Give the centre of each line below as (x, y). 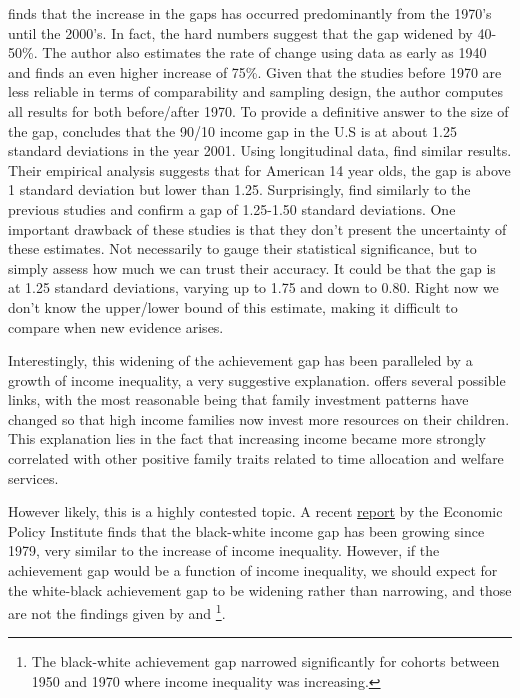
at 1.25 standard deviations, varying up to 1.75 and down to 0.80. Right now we (253, 287)
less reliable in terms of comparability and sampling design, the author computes (255, 91)
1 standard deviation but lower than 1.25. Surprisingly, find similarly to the (239, 189)
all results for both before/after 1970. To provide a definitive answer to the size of (258, 110)
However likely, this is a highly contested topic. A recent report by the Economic (255, 511)
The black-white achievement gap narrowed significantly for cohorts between (265, 661)
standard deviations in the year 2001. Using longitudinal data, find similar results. (260, 150)
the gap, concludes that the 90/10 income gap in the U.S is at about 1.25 (232, 130)
